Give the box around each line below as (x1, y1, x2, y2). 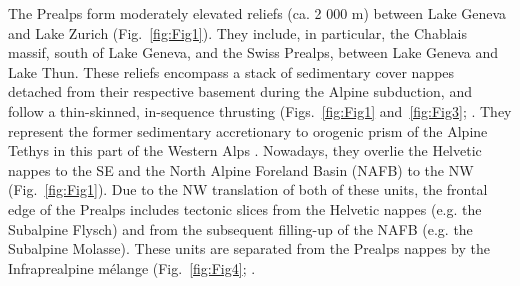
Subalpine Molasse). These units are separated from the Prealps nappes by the (8, 238, 490, 259)
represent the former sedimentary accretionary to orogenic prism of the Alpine (8, 120, 488, 141)
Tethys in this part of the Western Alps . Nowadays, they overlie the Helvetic (8, 140, 482, 161)
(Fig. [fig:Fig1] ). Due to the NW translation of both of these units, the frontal (8, 179, 488, 200)
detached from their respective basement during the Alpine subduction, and (8, 81, 472, 102)
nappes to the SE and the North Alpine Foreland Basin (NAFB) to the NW (8, 159, 474, 180)
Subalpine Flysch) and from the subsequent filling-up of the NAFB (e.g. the (8, 218, 473, 239)
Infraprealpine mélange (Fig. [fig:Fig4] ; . (8, 257, 256, 278)
